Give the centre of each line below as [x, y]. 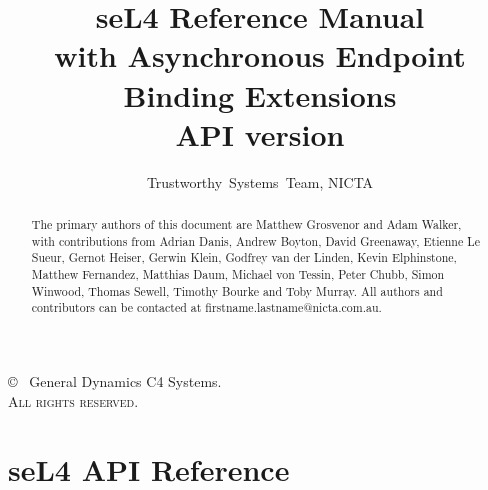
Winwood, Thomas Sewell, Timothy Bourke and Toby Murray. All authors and [237, 290]
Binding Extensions [260, 94]
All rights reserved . [73, 400]
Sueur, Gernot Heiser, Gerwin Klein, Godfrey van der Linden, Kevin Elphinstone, [244, 257]
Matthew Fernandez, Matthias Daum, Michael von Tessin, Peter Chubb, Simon [238, 274]
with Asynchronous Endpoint [260, 55]
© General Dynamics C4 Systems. [115, 381]
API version [260, 133]
